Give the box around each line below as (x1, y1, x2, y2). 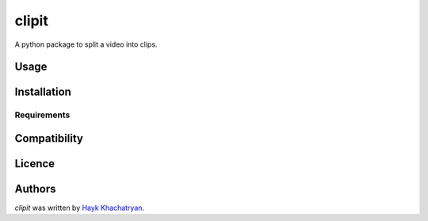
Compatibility (14, 131, 83, 145)
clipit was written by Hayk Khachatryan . (14, 203, 145, 213)
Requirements (14, 109, 71, 120)
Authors (14, 182, 56, 196)
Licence (14, 157, 55, 170)
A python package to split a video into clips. (14, 40, 158, 49)
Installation (14, 86, 71, 99)
